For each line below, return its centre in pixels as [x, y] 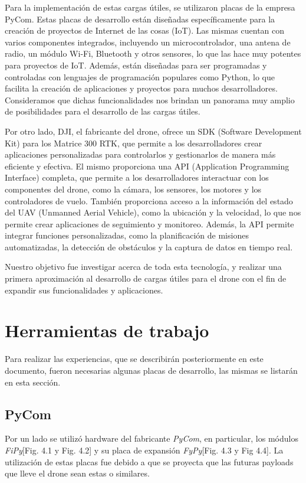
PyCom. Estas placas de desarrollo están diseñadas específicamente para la [140, 19]
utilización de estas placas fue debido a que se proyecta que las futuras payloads [149, 461]
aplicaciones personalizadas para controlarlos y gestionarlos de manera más [140, 154]
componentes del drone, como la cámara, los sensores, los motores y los [133, 189]
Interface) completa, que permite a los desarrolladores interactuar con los [137, 177]
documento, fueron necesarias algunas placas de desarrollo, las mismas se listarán [151, 370]
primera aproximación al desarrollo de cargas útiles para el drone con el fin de [146, 278]
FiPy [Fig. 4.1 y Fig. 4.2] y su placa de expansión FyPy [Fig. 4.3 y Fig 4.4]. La [144, 450]
